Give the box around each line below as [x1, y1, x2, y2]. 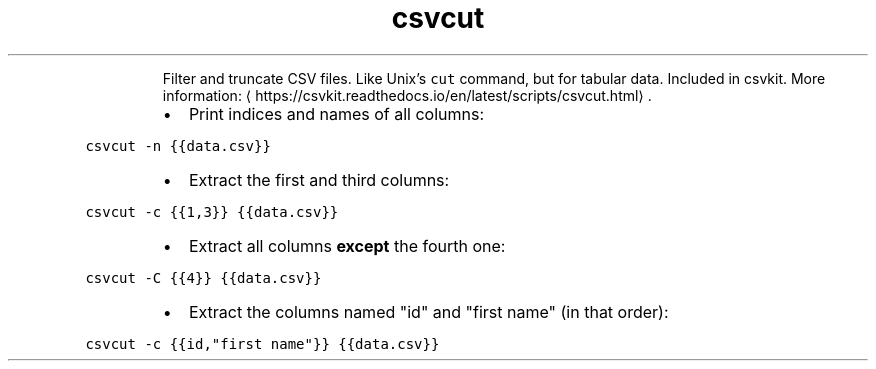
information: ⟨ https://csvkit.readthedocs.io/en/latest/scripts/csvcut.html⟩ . [162, 86, 652, 104]
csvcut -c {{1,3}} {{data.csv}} [85, 203, 339, 220]
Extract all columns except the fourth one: [188, 235, 506, 256]
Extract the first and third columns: [188, 169, 450, 190]
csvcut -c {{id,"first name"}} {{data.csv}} [85, 335, 440, 352]
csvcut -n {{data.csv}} [85, 137, 271, 154]
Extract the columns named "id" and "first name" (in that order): [188, 301, 669, 322]
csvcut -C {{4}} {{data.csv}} [85, 269, 322, 286]
